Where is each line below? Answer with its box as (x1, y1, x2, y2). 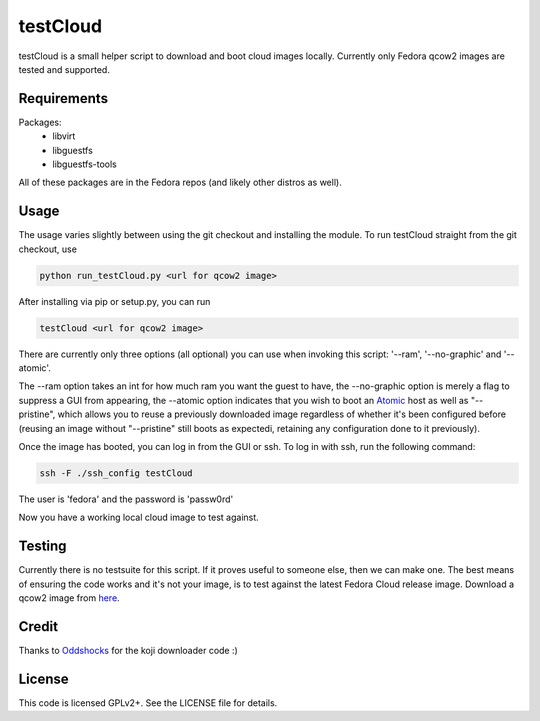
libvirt (52, 130, 76, 142)
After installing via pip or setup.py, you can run (18, 295, 211, 307)
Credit (18, 618, 59, 635)
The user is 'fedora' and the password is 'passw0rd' (18, 493, 234, 505)
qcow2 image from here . (18, 592, 120, 604)
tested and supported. (18, 63, 110, 75)
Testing (18, 538, 67, 555)
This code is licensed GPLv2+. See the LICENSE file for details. (18, 696, 278, 709)
